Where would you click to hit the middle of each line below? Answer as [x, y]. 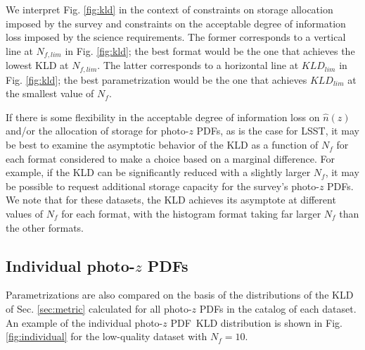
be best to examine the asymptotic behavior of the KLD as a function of [162, 145]
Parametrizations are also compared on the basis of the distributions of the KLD [180, 295]
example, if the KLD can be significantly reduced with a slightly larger [158, 172]
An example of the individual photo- [84, 322]
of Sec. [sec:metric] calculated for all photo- [99, 309]
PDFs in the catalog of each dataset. [278, 309]
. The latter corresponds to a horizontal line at [198, 65]
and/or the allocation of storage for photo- [97, 131]
